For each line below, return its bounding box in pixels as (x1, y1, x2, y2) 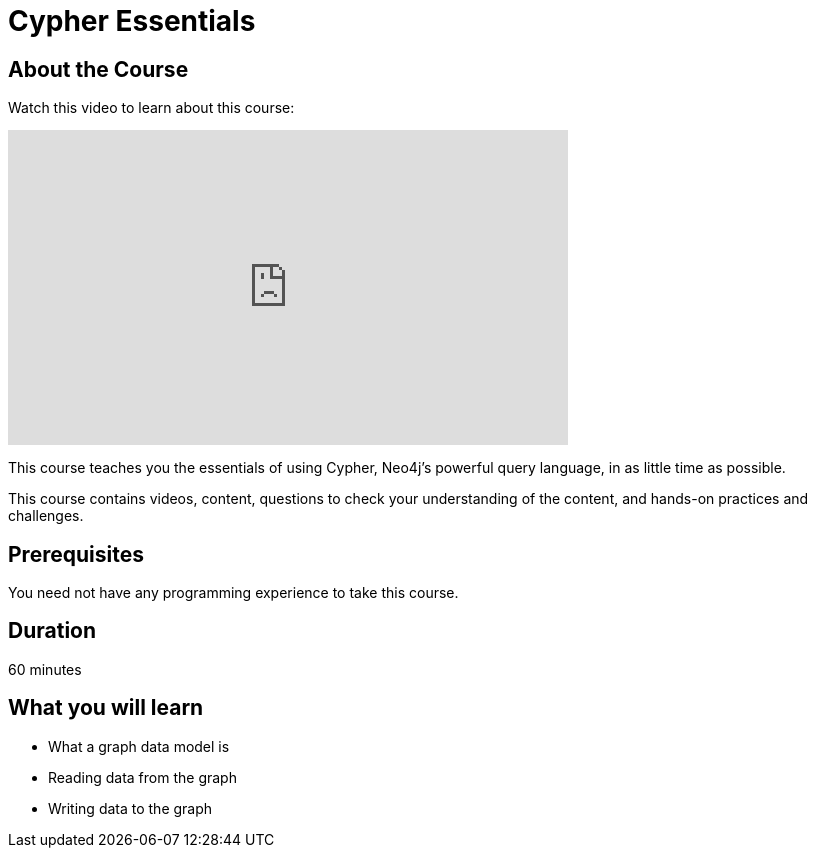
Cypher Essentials (8, 4, 256, 38)
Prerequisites (8, 541, 144, 567)
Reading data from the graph (48, 768, 237, 786)
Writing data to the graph (48, 799, 213, 817)
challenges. (8, 507, 84, 525)
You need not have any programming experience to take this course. (8, 584, 459, 602)
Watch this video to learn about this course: (8, 99, 295, 117)
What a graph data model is (48, 737, 230, 755)
